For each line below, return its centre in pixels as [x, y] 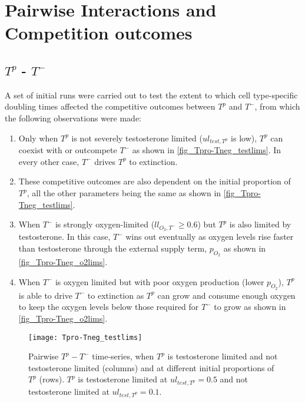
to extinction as [116, 295]
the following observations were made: [73, 118]
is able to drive [45, 295]
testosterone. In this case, [64, 237]
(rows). [52, 379]
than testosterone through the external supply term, [113, 248]
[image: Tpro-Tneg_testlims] [85, 337]
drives [105, 161]
